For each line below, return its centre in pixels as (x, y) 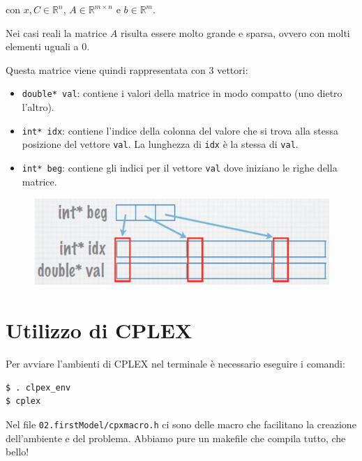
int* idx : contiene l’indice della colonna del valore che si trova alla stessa (180, 130)
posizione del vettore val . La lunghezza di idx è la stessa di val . (160, 144)
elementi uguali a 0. (48, 46)
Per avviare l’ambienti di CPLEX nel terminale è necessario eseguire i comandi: (175, 364)
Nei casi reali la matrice (56, 32)
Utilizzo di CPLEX (99, 330)
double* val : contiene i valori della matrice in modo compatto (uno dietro (182, 93)
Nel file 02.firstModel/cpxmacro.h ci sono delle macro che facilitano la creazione (181, 424)
